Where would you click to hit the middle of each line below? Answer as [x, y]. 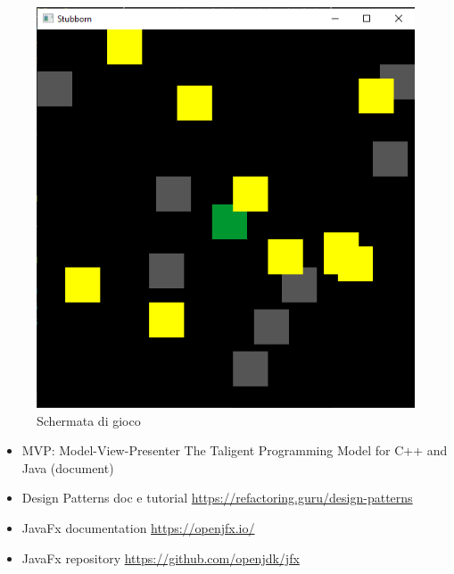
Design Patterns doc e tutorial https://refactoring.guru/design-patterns [217, 498]
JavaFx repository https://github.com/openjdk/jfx [161, 557]
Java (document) [68, 467]
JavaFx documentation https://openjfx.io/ [138, 528]
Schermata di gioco [89, 420]
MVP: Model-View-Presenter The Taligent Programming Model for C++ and [235, 450]
